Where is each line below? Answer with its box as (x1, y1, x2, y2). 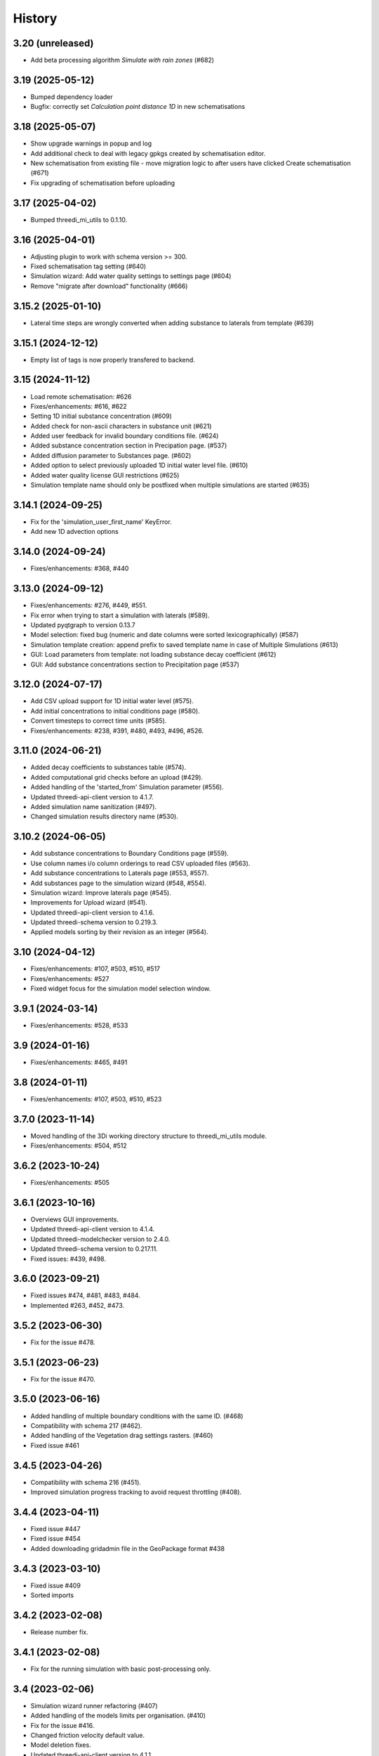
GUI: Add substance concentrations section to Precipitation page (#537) (30, 660, 240, 669)
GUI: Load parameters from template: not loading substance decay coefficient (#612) (30, 650, 277, 659)
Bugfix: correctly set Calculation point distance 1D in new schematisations (30, 103, 246, 111)
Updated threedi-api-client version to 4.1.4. (30, 1225, 155, 1233)
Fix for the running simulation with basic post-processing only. (30, 1665, 211, 1673)
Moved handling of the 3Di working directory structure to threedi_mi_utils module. (30, 1132, 267, 1140)
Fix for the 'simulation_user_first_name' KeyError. (30, 517, 172, 526)
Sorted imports (30, 1591, 74, 1599)
